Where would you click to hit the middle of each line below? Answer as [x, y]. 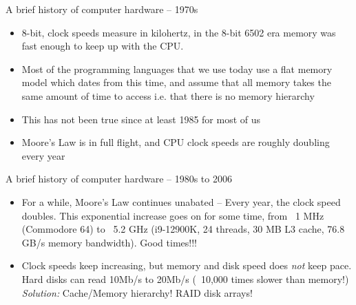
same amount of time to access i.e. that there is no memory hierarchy [168, 95]
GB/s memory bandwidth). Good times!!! [109, 242]
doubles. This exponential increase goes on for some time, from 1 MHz [173, 215]
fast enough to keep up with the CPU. [103, 46]
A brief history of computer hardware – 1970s [102, 9]
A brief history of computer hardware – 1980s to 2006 [119, 179]
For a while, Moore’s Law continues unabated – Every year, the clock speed [181, 201]
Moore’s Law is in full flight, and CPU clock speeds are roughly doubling [176, 142]
